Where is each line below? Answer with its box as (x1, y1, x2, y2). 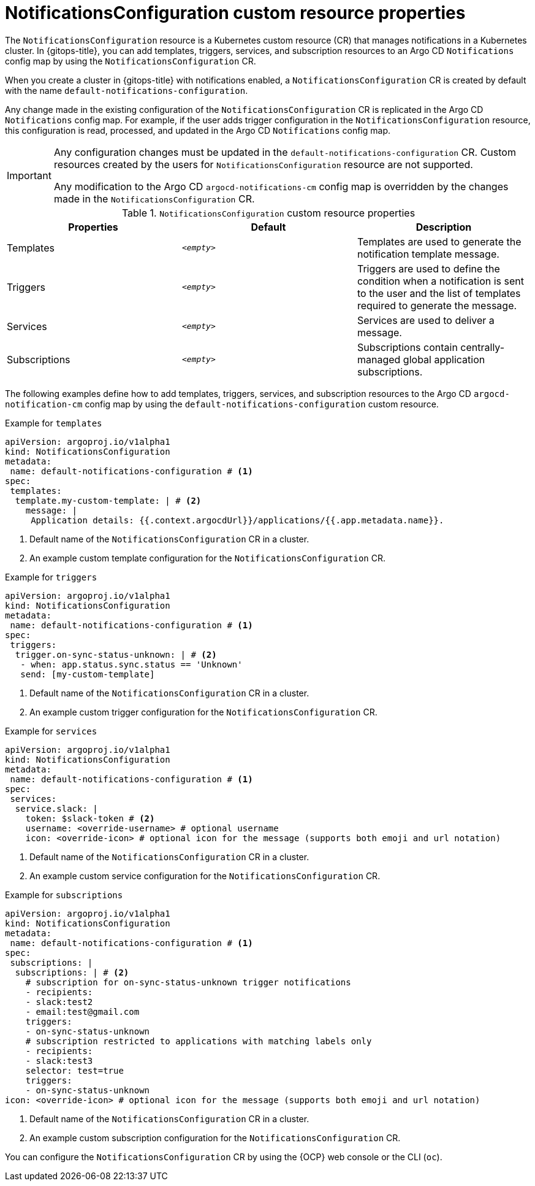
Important (7, 169, 51, 182)
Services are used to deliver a (357, 314, 495, 326)
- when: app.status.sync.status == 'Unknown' (20, 659, 243, 669)
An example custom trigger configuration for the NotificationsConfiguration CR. (29, 706, 378, 717)
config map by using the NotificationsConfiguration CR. (5, 55, 256, 66)
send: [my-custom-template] (20, 669, 155, 679)
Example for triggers (5, 571, 97, 582)
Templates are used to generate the (357, 235, 522, 248)
